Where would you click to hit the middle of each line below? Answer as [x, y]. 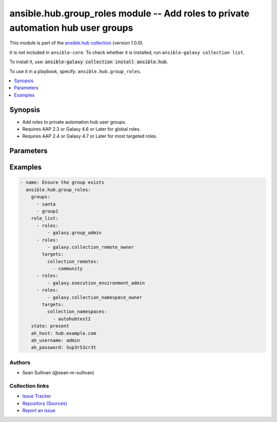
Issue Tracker [37, 396]
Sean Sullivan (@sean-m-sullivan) [58, 373]
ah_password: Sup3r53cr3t [64, 348]
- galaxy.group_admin [74, 233]
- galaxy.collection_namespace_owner [94, 297]
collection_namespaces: [77, 312]
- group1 [47, 211]
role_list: [45, 218]
